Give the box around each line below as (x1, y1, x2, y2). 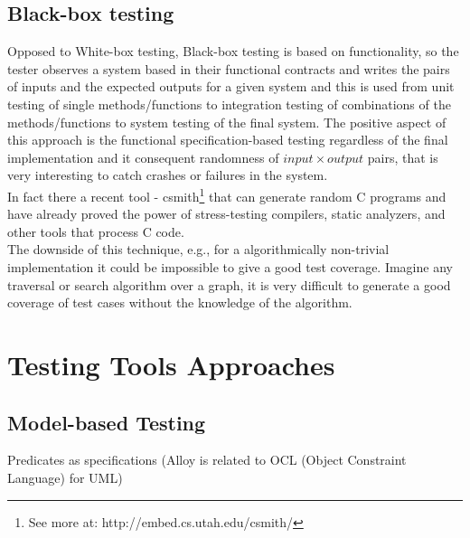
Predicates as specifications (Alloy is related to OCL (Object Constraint (7, 450, 407, 469)
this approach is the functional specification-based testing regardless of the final (7, 130, 448, 149)
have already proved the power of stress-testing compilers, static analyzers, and (7, 204, 446, 223)
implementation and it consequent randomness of (7, 147, 279, 166)
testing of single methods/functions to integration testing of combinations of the (7, 94, 451, 113)
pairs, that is (367, 147, 438, 166)
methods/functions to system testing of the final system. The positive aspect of (7, 112, 446, 131)
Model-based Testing (7, 408, 206, 436)
